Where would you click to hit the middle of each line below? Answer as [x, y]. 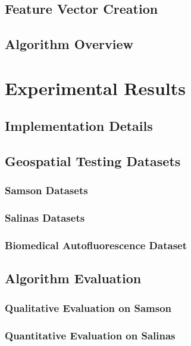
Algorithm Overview [69, 44]
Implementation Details [79, 126]
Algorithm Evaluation [73, 278]
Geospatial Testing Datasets [93, 161]
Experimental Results [95, 88]
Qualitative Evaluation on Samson [88, 307]
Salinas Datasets [45, 218]
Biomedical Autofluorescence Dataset [96, 245]
